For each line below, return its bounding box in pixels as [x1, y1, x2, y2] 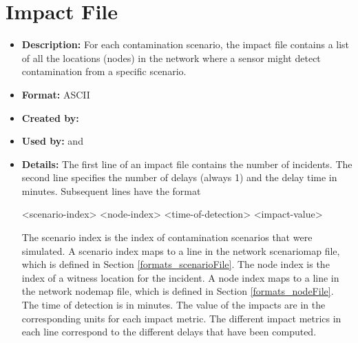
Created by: [21, 110, 79, 125]
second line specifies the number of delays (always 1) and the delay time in [21, 170, 337, 185]
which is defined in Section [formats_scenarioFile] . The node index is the [21, 257, 330, 271]
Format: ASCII [21, 87, 90, 101]
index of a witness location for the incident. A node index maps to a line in [21, 270, 339, 284]
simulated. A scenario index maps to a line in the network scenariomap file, [21, 243, 340, 258]
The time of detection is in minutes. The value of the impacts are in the [21, 298, 326, 312]
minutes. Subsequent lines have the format [21, 183, 201, 198]
